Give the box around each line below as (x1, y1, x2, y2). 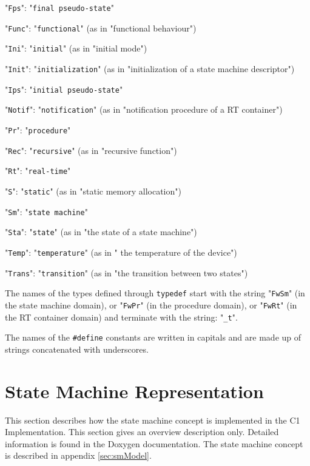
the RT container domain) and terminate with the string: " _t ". (5, 310, 238, 323)
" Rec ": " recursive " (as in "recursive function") (5, 144, 177, 156)
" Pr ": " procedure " (5, 123, 71, 136)
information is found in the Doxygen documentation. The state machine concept (5, 437, 303, 450)
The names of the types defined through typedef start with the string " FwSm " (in (5, 287, 305, 299)
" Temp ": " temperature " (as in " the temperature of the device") (5, 245, 237, 258)
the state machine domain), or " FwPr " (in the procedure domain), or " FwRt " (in (5, 298, 297, 311)
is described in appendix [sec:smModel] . (5, 449, 152, 462)
